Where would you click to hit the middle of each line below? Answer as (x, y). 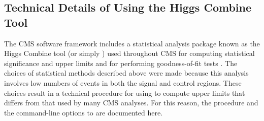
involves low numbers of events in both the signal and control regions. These (123, 82)
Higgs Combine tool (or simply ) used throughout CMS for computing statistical (129, 53)
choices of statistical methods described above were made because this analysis (126, 73)
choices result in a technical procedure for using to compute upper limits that (125, 93)
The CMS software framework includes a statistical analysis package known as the (132, 43)
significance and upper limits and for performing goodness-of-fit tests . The (121, 63)
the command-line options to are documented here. (84, 112)
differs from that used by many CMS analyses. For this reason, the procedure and (131, 103)
